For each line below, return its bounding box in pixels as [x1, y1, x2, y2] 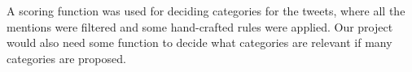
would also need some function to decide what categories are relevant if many [7, 34, 392, 51]
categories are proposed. [7, 49, 126, 66]
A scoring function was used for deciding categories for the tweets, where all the [7, 2, 405, 19]
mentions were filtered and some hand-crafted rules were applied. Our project [7, 18, 393, 35]
